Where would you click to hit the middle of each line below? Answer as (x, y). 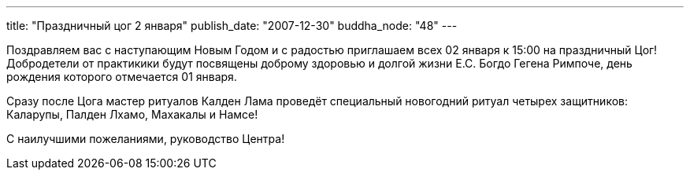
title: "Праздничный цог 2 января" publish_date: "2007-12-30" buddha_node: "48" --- (232, 26)
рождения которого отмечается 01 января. (122, 77)
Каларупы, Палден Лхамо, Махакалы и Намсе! (132, 114)
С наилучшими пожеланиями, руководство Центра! (146, 139)
